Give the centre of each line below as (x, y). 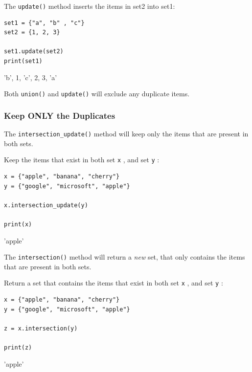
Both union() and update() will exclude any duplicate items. (97, 94)
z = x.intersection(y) (41, 328)
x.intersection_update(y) (46, 205)
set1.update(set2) (34, 52)
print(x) (18, 224)
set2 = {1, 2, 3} (32, 33)
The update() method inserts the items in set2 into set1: (90, 6)
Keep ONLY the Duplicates (60, 115)
